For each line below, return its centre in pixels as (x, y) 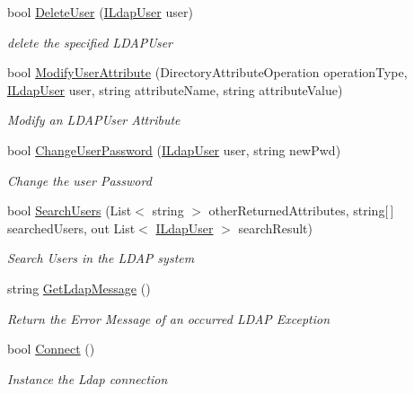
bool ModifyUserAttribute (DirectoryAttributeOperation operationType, (207, 72)
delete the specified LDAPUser (90, 42)
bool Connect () (51, 349)
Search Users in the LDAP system (101, 258)
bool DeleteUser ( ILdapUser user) (100, 12)
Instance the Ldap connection (88, 378)
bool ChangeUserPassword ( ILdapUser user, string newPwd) (174, 149)
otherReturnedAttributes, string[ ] (301, 210)
